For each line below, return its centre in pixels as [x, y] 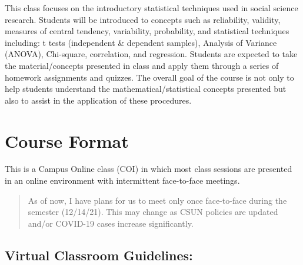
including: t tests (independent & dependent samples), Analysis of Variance [141, 42]
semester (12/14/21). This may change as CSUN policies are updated [153, 212]
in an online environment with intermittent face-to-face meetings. [122, 180]
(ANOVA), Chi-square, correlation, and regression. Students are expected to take [151, 54]
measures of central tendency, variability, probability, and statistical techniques [147, 31]
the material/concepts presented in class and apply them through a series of [142, 65]
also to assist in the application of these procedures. [98, 100]
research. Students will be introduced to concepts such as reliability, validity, [143, 19]
